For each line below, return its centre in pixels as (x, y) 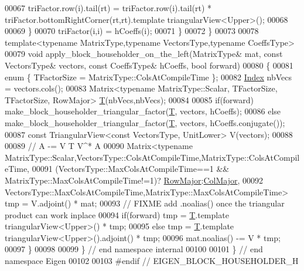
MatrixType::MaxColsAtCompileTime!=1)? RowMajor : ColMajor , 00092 (134, 180)
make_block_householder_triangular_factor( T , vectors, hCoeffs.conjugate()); (145, 122)
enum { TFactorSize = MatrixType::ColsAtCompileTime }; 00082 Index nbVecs (148, 77)
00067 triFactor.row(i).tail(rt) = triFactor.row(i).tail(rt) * (108, 8)
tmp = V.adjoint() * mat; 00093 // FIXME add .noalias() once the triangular (145, 203)
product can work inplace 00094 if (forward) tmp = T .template (117, 214)
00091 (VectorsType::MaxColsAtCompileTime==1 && (131, 169)
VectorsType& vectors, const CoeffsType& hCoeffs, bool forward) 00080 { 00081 (149, 65)
